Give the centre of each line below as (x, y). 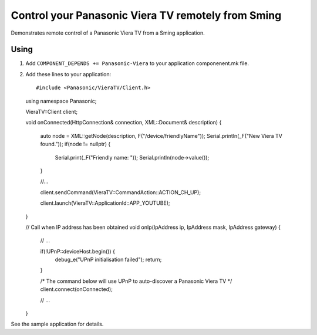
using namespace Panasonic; (61, 101)
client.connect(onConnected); (76, 289)
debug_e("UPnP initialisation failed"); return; (108, 260)
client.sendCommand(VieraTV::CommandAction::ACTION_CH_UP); (121, 192)
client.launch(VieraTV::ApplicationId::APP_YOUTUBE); (105, 203)
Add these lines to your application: (68, 74)
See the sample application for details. (57, 324)
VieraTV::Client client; (52, 112)
